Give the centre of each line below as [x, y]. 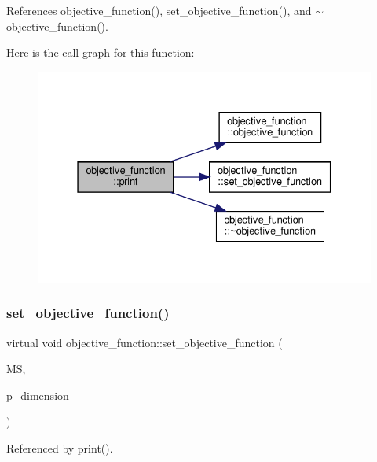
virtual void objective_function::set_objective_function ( [145, 342]
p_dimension [38, 395]
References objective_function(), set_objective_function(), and [159, 10]
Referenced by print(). [60, 447]
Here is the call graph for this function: [101, 52]
